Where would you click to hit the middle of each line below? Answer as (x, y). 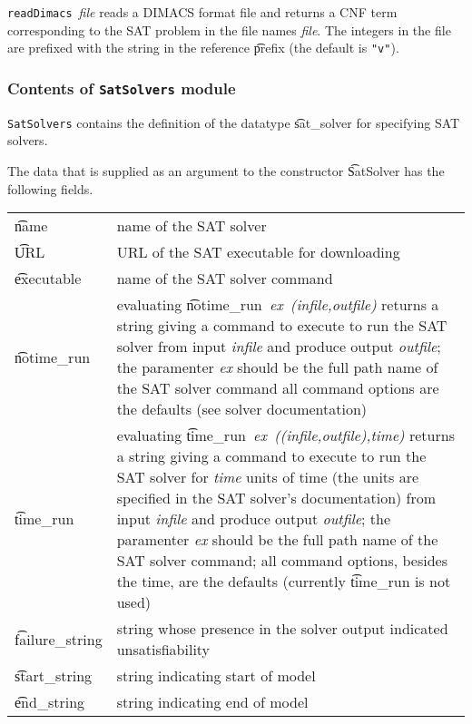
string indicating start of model (216, 676)
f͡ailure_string (59, 639)
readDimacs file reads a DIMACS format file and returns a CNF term (202, 12)
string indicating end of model (212, 702)
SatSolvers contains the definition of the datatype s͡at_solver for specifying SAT (234, 122)
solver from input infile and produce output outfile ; (279, 347)
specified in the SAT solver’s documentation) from (276, 498)
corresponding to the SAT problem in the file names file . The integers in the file (229, 29)
